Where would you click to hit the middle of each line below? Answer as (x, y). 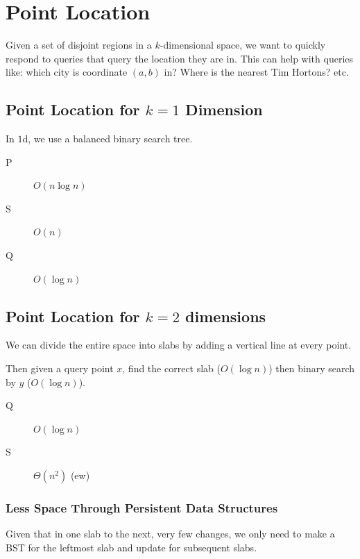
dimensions (226, 316)
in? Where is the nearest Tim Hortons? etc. (256, 72)
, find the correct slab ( (172, 368)
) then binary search (312, 368)
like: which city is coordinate (67, 72)
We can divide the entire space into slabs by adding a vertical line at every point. (179, 345)
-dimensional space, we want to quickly (243, 45)
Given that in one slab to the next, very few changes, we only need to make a (170, 534)
